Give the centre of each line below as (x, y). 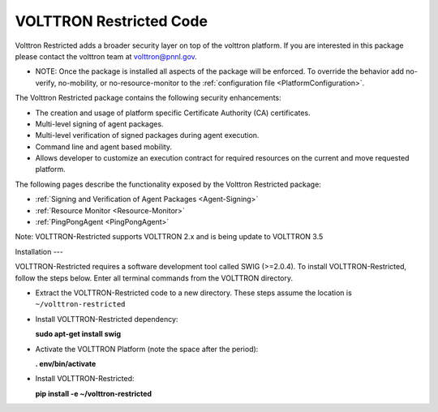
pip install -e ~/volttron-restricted (94, 393)
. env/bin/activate (66, 363)
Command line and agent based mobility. (104, 147)
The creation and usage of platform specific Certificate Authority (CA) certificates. (173, 113)
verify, (46, 83)
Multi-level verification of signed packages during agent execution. (147, 135)
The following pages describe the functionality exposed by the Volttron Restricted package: (168, 184)
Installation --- (39, 251)
